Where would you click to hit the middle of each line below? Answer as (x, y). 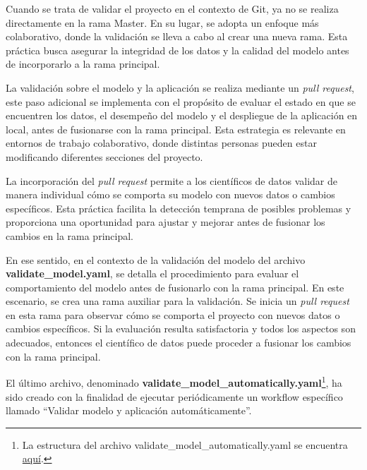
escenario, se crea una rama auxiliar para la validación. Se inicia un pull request (178, 301)
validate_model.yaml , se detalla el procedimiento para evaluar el (152, 273)
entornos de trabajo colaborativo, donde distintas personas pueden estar (161, 143)
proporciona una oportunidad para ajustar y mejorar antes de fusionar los (166, 222)
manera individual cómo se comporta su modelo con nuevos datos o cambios (170, 194)
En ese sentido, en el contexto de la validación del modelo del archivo (156, 259)
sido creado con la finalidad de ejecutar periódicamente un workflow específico (174, 396)
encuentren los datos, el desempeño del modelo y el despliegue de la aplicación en (182, 115)
